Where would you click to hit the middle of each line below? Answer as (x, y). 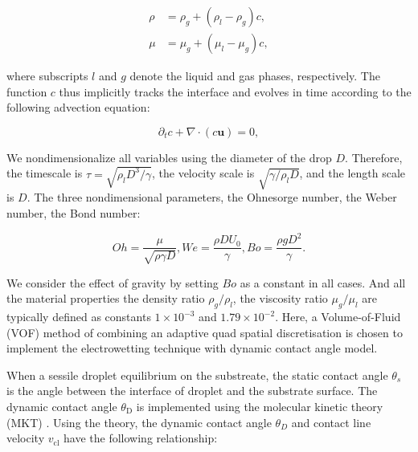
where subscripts (47, 76)
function (27, 91)
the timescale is (45, 173)
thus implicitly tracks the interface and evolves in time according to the (235, 91)
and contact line (331, 422)
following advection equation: (78, 107)
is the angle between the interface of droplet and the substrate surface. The (192, 391)
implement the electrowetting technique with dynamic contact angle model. (192, 348)
